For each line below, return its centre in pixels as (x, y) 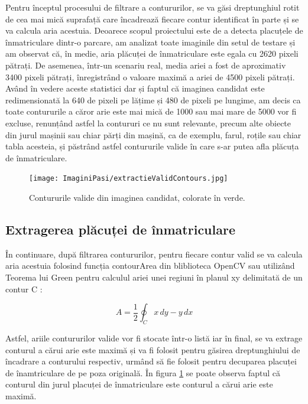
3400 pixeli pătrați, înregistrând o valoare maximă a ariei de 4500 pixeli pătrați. (150, 76)
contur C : (24, 289)
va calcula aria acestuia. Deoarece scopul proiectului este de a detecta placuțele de (154, 30)
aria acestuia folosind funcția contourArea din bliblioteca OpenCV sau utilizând (150, 265)
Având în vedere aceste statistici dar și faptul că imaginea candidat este (135, 88)
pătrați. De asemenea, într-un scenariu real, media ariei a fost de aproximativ (146, 65)
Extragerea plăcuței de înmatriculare (121, 229)
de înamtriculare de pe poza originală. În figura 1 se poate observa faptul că (143, 372)
